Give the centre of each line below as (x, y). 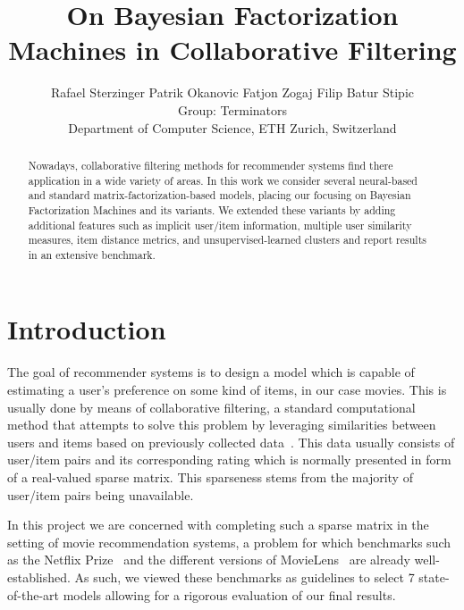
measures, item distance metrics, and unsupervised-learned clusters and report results (227, 240)
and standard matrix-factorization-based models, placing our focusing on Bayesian (219, 195)
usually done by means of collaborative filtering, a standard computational (211, 407)
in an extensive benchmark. (92, 254)
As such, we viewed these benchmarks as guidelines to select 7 (245, 577)
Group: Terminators (232, 109)
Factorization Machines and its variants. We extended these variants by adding (212, 209)
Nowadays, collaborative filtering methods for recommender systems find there (211, 165)
